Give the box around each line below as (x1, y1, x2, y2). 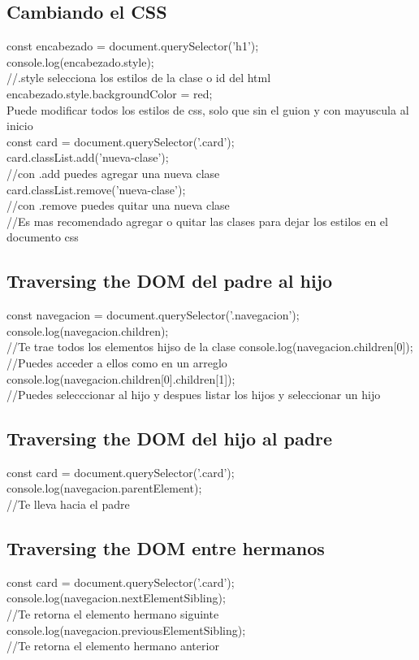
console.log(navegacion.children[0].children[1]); (6, 370, 235, 387)
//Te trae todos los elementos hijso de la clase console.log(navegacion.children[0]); (6, 338, 413, 355)
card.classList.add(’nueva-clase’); (6, 149, 169, 166)
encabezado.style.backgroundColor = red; (6, 85, 213, 102)
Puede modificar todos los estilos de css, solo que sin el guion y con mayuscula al (6, 101, 409, 118)
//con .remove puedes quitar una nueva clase (6, 197, 230, 214)
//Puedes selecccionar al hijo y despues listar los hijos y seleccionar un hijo (6, 386, 381, 403)
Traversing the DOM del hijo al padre (6, 426, 333, 451)
